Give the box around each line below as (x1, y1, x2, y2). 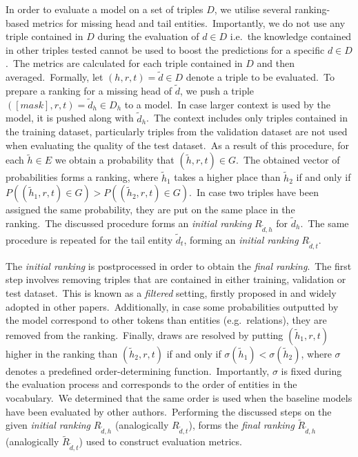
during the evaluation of (97, 29, 199, 43)
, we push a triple (180, 84, 255, 97)
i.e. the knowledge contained (230, 29, 352, 43)
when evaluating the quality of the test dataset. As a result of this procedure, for (6, 137, 349, 152)
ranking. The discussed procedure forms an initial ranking (6, 216, 252, 231)
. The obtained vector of (235, 153, 340, 167)
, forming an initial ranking (183, 233, 299, 246)
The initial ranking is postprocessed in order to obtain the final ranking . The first (6, 258, 352, 273)
